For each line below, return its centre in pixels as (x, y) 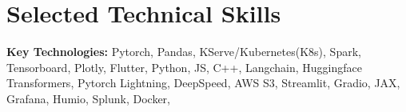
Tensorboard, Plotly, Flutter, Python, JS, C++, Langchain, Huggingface (184, 67)
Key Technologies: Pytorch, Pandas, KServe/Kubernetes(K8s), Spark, (184, 52)
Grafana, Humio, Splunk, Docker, (88, 98)
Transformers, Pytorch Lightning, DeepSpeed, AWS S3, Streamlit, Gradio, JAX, (203, 83)
